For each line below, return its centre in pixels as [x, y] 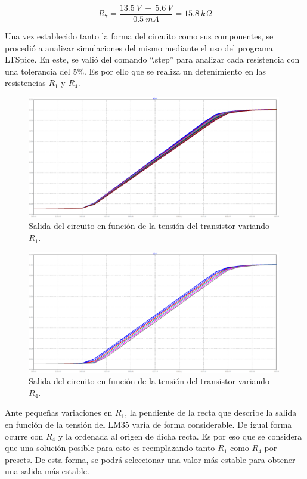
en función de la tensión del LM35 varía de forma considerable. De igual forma [148, 424]
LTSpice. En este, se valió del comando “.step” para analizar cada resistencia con [152, 59]
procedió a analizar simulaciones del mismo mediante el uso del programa [139, 47]
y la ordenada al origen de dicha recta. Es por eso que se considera [180, 436]
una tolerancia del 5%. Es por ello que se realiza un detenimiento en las [136, 71]
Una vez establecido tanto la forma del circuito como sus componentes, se [139, 36]
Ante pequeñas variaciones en [59, 412]
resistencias [25, 83]
